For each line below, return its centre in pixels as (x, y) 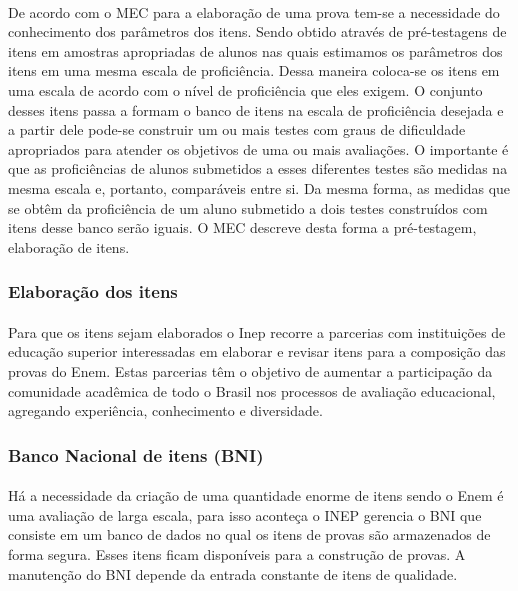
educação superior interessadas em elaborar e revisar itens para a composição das (257, 351)
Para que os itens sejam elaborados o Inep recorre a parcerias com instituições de (257, 331)
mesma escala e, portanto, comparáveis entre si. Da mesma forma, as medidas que (259, 187)
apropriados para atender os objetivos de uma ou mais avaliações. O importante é (258, 148)
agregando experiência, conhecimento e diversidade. (165, 410)
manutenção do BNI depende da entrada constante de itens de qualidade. (233, 573)
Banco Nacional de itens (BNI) (136, 454)
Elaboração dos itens (93, 291)
